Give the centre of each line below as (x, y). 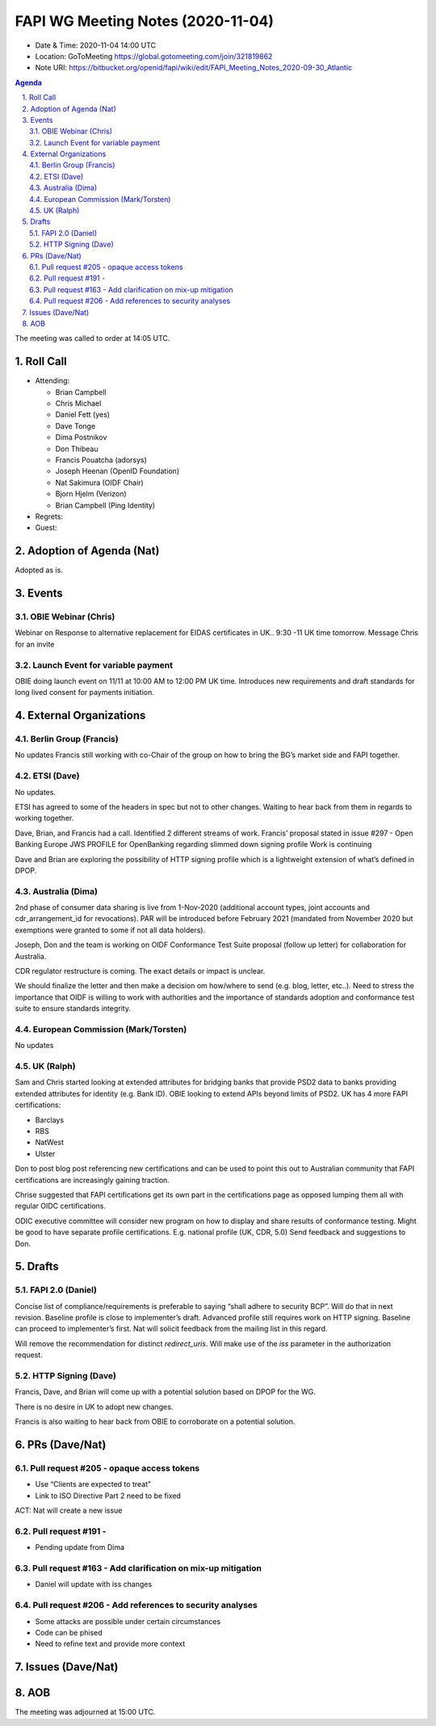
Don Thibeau (77, 448)
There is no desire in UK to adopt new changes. (94, 1407)
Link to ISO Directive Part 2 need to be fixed (108, 1496)
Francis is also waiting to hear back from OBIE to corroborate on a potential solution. (155, 1421)
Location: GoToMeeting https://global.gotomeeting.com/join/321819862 (154, 56)
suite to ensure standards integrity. (73, 1008)
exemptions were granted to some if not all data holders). (110, 930)
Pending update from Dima (80, 1547)
